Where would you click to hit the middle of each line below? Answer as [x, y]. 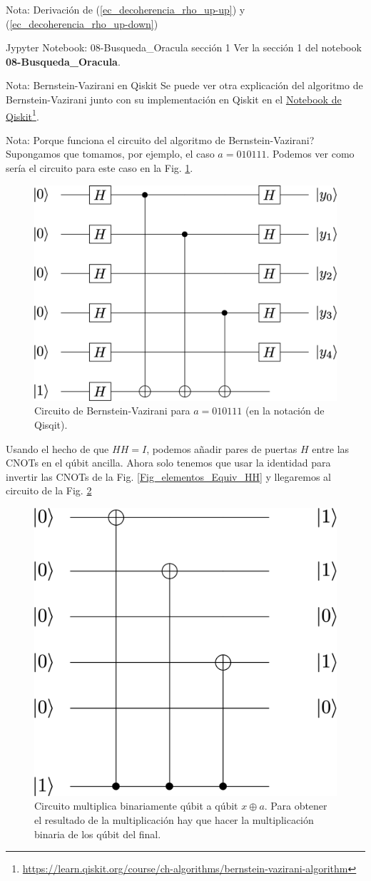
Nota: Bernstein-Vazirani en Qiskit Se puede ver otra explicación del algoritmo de [184, 85]
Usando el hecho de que [57, 448]
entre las [331, 448]
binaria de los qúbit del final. [98, 834]
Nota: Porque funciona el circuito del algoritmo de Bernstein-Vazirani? [160, 139]
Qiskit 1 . [22, 115]
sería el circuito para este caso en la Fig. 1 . [100, 168]
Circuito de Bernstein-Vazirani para [112, 411]
